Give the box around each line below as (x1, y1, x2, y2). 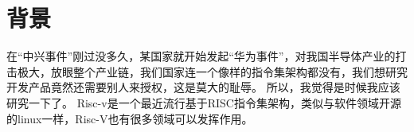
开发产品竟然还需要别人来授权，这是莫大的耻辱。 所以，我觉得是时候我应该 (6, 79, 400, 95)
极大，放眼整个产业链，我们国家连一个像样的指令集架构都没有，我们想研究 (17, 63, 408, 80)
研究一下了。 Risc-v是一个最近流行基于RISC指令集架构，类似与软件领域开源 (6, 94, 401, 111)
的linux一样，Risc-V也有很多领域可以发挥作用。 (6, 110, 253, 126)
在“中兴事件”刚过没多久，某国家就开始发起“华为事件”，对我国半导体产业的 (6, 48, 396, 64)
